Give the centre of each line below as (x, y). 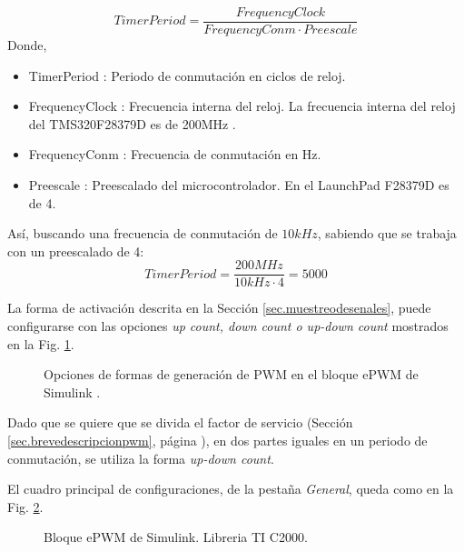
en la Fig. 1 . (41, 343)
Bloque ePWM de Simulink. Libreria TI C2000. (176, 537)
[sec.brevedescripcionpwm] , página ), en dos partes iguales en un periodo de (217, 441)
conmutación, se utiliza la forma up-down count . (141, 458)
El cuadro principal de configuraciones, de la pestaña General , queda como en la (231, 489)
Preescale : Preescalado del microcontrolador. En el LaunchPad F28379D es (239, 185)
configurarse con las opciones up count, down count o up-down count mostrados (228, 326)
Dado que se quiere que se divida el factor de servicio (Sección (180, 422)
